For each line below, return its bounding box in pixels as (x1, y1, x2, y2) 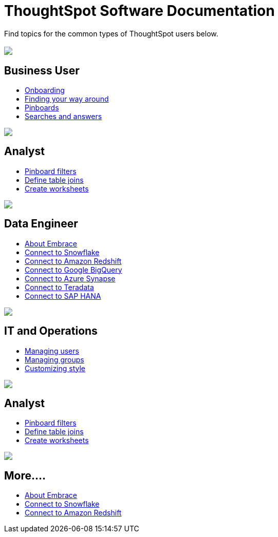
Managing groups (25, 355, 84, 364)
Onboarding (25, 86, 65, 95)
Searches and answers (25, 112, 102, 121)
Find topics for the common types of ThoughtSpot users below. (4, 29, 218, 38)
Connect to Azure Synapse (25, 274, 116, 283)
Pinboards (25, 103, 59, 112)
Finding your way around (25, 94, 109, 104)
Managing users (25, 346, 79, 355)
